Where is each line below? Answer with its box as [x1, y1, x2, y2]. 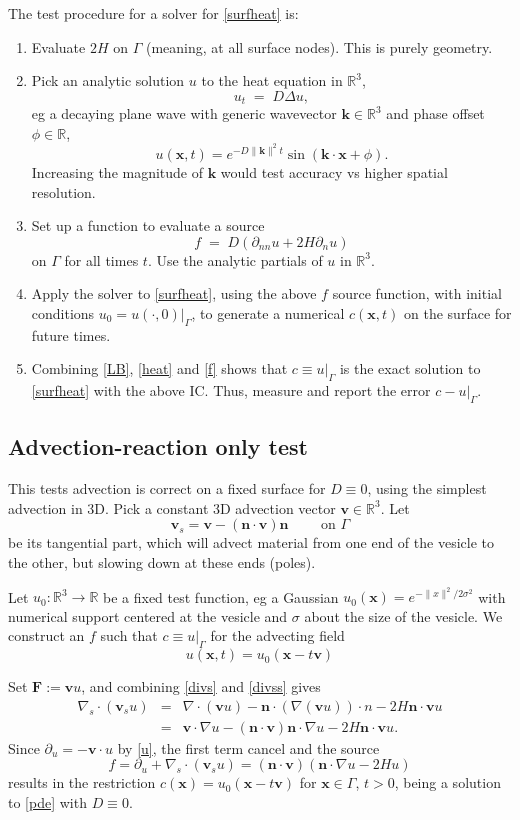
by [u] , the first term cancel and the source [117, 737, 380, 758]
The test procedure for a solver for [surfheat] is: [8, 3, 299, 23]
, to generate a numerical [191, 303, 345, 324]
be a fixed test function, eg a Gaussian [103, 586, 339, 607]
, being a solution [394, 772, 501, 793]
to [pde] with [8, 792, 87, 813]
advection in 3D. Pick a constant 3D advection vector [8, 497, 336, 518]
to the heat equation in [201, 70, 343, 91]
